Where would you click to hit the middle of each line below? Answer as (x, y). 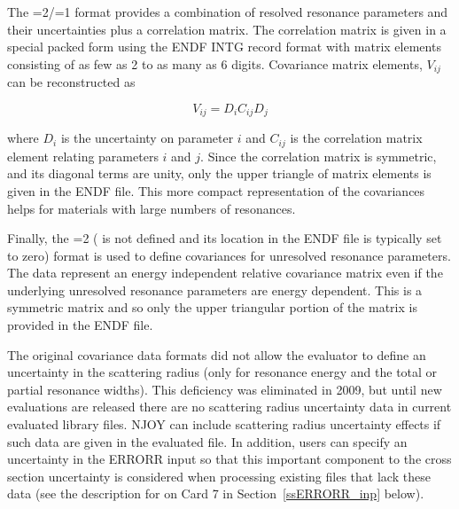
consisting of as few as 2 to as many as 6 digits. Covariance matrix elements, (215, 63)
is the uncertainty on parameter (147, 138)
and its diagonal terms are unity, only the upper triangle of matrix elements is (219, 173)
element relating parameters (83, 156)
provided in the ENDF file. (80, 325)
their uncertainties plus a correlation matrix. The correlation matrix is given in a (227, 29)
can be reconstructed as (71, 82)
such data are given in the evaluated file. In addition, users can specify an (207, 441)
